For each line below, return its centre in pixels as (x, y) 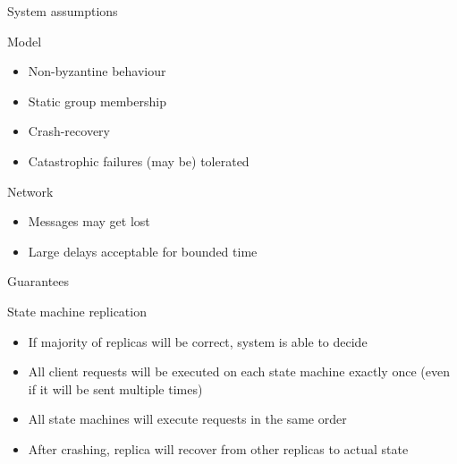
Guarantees (38, 281)
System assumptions (63, 11)
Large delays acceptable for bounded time (143, 251)
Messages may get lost (89, 221)
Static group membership (97, 101)
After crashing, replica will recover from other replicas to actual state (218, 448)
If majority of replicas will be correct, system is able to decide (198, 341)
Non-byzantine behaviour (97, 71)
